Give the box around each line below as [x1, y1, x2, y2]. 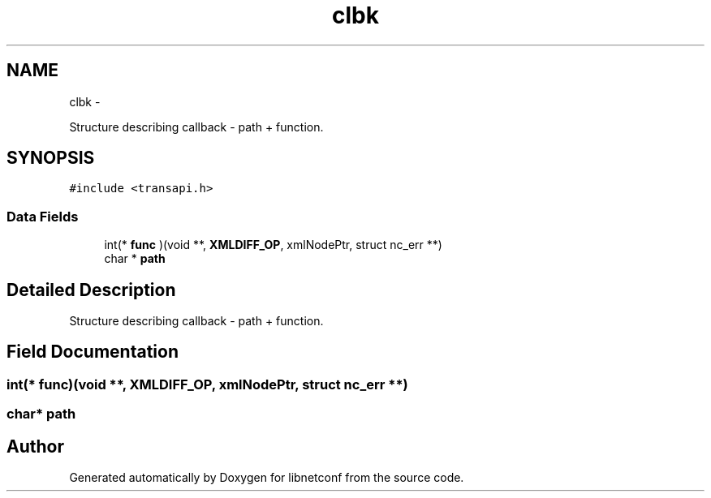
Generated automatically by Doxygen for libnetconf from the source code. [69, 470, 464, 485]
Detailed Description [6, 279, 176, 300]
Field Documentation [6, 341, 179, 363]
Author [6, 436, 64, 457]
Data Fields [6, 208, 79, 225]
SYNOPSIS [6, 148, 95, 169]
